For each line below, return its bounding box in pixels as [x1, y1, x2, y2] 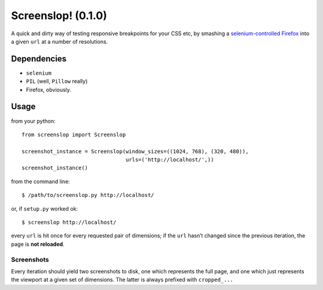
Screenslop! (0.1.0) [11, 9, 107, 22]
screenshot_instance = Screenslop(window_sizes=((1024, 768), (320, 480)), [22, 148, 249, 155]
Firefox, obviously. [26, 86, 72, 93]
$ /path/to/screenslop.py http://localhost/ [22, 192, 155, 199]
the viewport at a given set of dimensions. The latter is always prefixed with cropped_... [11, 276, 233, 283]
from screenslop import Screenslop [22, 131, 126, 138]
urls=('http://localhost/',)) [126, 156, 215, 163]
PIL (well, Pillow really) [26, 78, 88, 85]
